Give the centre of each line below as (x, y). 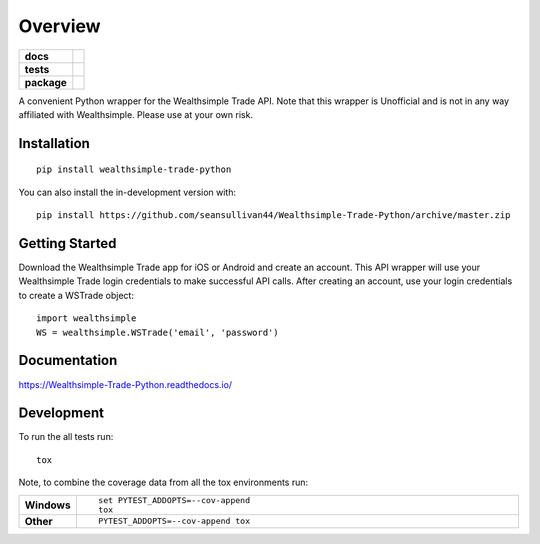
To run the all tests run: (66, 437)
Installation (54, 143)
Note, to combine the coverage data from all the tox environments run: (163, 482)
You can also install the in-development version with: (127, 192)
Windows (47, 505)
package (45, 82)
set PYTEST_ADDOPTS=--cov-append (174, 500)
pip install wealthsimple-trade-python (134, 169)
